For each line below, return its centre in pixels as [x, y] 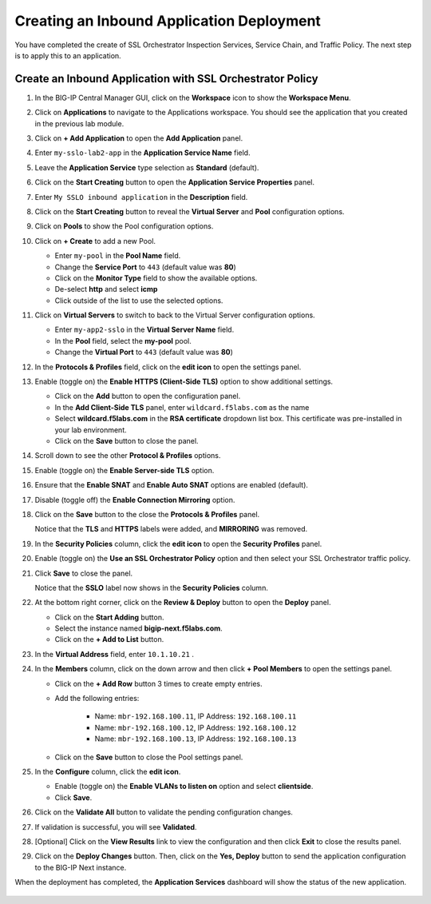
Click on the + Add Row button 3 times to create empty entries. [158, 683]
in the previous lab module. [79, 123]
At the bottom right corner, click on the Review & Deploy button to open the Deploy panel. [183, 603]
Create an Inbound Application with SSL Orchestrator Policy [166, 79]
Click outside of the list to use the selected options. [139, 301]
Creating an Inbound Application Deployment [168, 21]
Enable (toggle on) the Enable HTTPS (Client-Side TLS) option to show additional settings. [184, 382]
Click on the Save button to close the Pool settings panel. [149, 757]
